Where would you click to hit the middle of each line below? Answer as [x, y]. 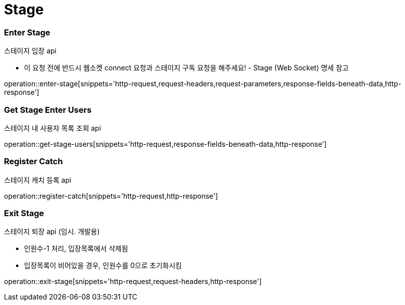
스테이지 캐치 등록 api [38, 180]
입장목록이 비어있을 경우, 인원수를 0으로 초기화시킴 [103, 266]
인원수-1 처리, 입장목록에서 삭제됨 [76, 249]
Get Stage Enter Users [48, 110]
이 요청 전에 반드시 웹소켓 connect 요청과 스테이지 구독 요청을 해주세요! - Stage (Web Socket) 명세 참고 [187, 68]
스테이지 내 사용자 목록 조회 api [53, 128]
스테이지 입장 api [30, 51]
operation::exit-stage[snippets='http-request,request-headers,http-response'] [133, 282]
